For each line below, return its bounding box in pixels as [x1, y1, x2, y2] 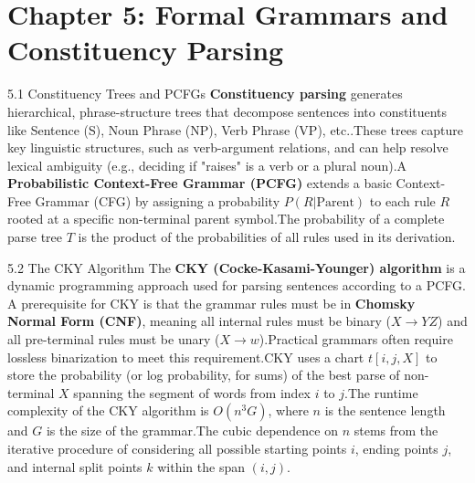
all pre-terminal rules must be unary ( [7, 330, 220, 349]
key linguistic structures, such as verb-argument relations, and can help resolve [7, 138, 449, 157]
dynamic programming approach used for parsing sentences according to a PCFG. [7, 276, 466, 295]
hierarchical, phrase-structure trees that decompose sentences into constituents [7, 101, 448, 121]
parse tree [7, 227, 63, 247]
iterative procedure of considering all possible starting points [7, 439, 347, 457]
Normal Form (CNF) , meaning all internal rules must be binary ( [7, 311, 392, 331]
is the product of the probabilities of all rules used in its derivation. [78, 227, 456, 247]
